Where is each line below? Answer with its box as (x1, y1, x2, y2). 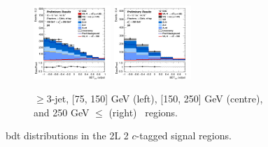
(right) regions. (108, 105, 178, 119)
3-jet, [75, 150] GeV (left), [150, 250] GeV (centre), (46, 91, 263, 106)
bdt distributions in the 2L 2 (6, 128, 129, 143)
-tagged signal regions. (136, 128, 232, 143)
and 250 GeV (34, 105, 90, 119)
